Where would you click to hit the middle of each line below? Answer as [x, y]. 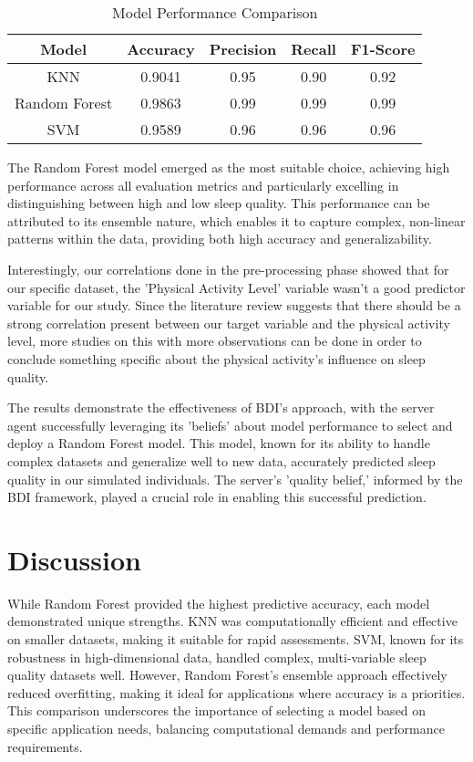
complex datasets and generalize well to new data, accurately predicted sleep [221, 460]
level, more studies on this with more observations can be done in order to [215, 341]
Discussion [74, 559]
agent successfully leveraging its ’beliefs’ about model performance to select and [230, 425]
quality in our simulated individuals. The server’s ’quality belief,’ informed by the [235, 479]
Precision [243, 49]
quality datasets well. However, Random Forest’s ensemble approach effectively [227, 675]
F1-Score [383, 49]
